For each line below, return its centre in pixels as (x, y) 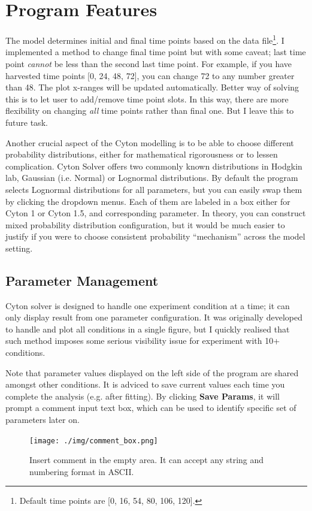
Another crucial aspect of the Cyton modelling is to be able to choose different (150, 142)
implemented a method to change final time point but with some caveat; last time (156, 52)
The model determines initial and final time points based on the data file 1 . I (145, 39)
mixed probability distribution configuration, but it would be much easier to (145, 224)
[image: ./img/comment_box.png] (94, 441)
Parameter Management (82, 280)
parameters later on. (43, 420)
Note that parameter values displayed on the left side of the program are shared (152, 372)
